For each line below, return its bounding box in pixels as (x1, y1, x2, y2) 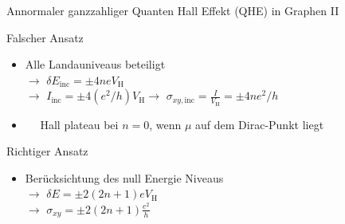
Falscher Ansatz (6, 29, 84, 45)
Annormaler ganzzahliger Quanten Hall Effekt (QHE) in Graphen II (6, 2, 339, 18)
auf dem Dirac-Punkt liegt (195, 116, 324, 132)
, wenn (149, 116, 182, 132)
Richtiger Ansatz (6, 143, 88, 159)
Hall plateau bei (40, 116, 119, 132)
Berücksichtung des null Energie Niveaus (25, 169, 224, 186)
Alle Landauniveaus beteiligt (25, 56, 166, 73)
